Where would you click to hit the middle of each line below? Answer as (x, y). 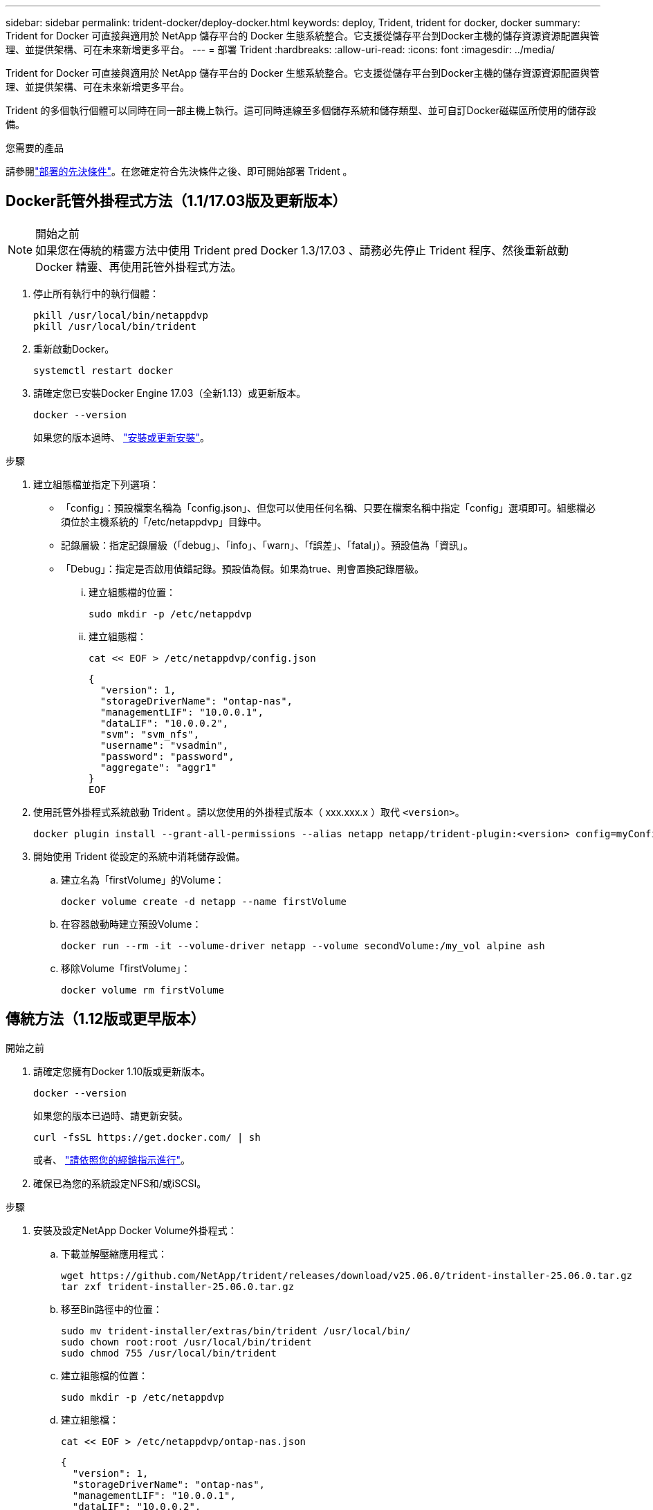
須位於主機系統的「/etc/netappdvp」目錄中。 (164, 521)
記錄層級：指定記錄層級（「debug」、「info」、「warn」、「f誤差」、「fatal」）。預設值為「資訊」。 (267, 545)
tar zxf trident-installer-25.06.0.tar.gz (178, 1286)
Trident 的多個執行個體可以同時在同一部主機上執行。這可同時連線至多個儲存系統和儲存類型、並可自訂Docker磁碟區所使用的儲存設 (301, 110)
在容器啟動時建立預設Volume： (131, 924)
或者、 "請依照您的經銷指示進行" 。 (112, 1159)
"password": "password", (167, 756)
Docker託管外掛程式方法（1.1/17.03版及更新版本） (176, 201)
